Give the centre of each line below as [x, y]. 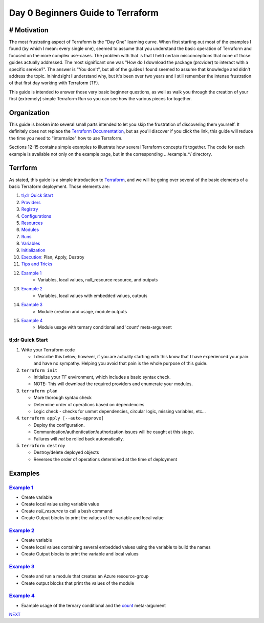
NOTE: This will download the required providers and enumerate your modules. [113, 384]
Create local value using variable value [60, 504]
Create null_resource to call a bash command [67, 511]
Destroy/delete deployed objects [66, 452]
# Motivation [29, 30]
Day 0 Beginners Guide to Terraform [84, 13]
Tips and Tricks [37, 264]
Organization [29, 113]
